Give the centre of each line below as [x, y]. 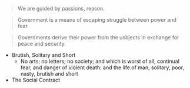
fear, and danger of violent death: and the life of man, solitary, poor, [102, 67]
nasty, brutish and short [49, 74]
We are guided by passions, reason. [61, 9]
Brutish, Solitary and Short [44, 55]
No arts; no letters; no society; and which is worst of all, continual [100, 61]
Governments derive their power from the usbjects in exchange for [98, 37]
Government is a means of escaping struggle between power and [97, 20]
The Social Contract [36, 80]
